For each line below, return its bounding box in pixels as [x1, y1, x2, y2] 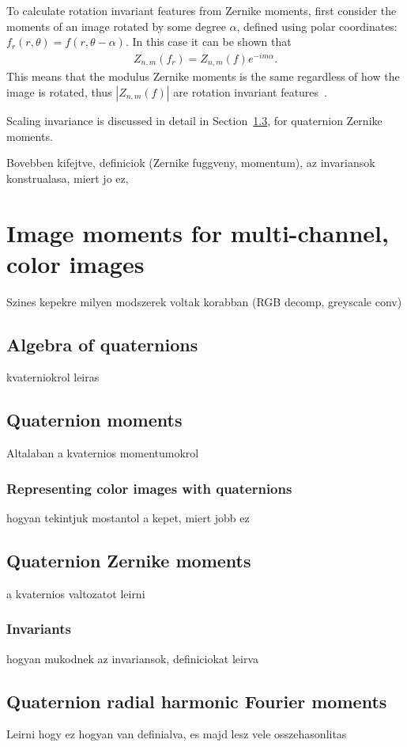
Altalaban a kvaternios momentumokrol [6, 445, 199, 461]
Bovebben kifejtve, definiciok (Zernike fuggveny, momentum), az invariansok [6, 154, 375, 171]
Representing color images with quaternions [6, 478, 292, 498]
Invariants [6, 619, 71, 639]
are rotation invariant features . [173, 83, 327, 100]
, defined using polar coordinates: [236, 17, 398, 34]
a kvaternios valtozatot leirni [6, 585, 145, 601]
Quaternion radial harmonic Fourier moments [6, 688, 387, 713]
